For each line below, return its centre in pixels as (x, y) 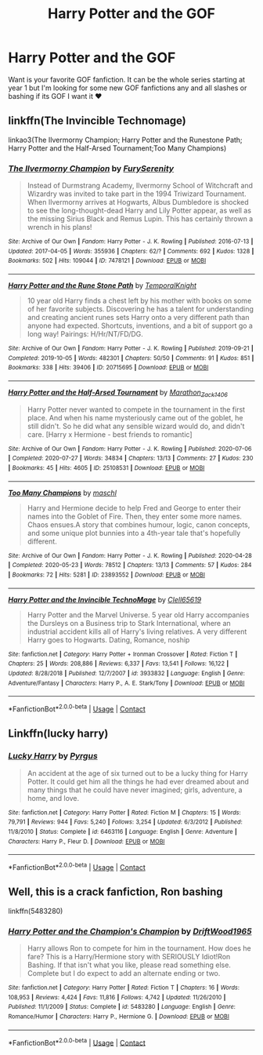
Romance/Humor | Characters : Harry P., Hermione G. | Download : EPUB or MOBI (119, 1017)
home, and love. (53, 798)
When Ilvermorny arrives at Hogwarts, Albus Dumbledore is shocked (138, 202)
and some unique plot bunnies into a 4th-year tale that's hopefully (134, 533)
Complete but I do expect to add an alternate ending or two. (124, 973)
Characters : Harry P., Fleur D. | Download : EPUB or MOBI (86, 841)
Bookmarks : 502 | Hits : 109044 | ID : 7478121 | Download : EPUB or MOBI (107, 261)
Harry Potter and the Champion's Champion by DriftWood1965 (130, 931)
